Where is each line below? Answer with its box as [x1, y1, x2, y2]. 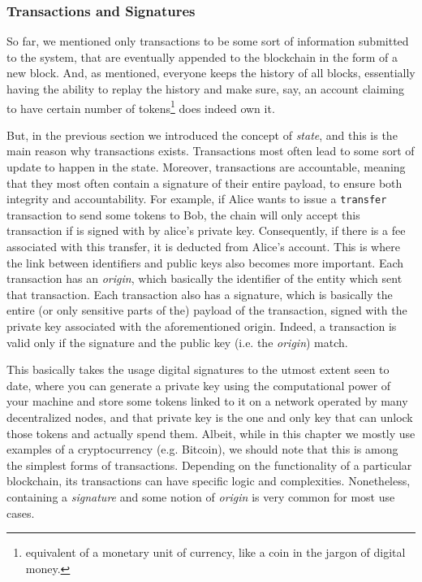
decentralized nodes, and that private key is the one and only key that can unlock [6, 409, 413, 425]
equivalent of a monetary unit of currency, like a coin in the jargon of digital [25, 544, 406, 561]
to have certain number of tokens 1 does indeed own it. [6, 97, 275, 116]
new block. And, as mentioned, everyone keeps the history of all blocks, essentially [6, 64, 416, 81]
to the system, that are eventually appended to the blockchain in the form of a [6, 48, 398, 65]
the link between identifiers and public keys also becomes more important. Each [6, 254, 404, 271]
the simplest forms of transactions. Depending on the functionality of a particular [6, 456, 412, 473]
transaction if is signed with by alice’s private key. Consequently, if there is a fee [6, 222, 406, 239]
